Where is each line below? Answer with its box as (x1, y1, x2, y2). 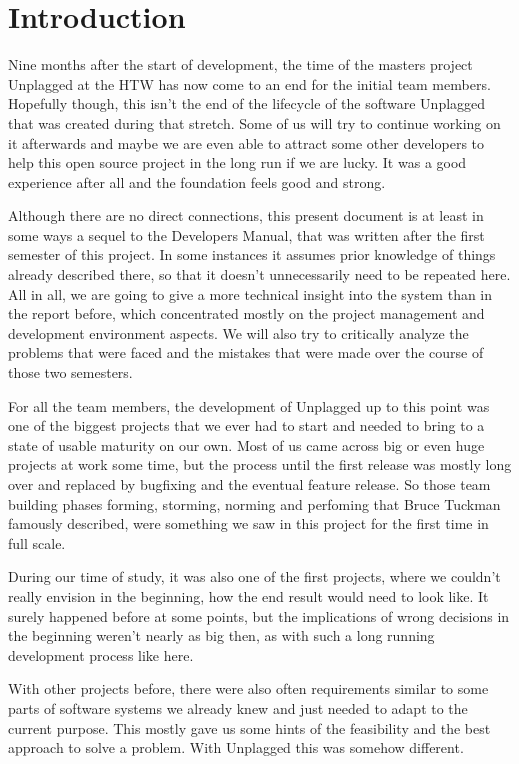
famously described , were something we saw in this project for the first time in (8, 513, 489, 534)
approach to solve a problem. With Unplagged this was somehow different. (8, 737, 464, 758)
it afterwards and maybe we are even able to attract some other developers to (8, 132, 485, 153)
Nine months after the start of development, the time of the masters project (8, 54, 473, 75)
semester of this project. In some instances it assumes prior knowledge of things (8, 244, 496, 265)
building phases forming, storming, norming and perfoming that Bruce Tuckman (8, 493, 501, 514)
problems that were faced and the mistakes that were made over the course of (8, 342, 484, 363)
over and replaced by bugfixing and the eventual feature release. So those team (8, 474, 491, 494)
